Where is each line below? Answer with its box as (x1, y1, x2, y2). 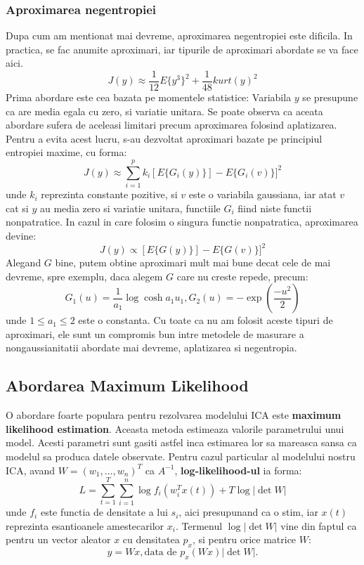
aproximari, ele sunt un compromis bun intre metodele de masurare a (6, 326, 304, 341)
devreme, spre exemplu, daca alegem (6, 268, 163, 283)
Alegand (6, 255, 41, 270)
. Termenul (175, 518, 223, 533)
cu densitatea (122, 532, 180, 547)
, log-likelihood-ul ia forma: (174, 462, 302, 477)
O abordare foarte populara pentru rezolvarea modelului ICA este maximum (6, 408, 342, 422)
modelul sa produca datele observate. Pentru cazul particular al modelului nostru (6, 448, 356, 463)
